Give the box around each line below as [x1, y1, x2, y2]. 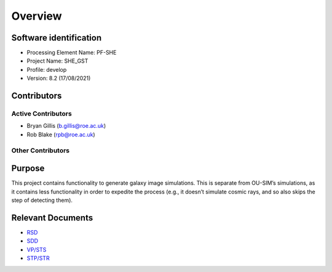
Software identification [11, 33, 101, 43]
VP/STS [26, 246, 47, 253]
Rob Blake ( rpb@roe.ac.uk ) [26, 131, 95, 138]
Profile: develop [26, 66, 67, 73]
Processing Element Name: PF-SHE [26, 49, 117, 56]
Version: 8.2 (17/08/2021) [26, 74, 91, 82]
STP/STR [26, 255, 50, 262]
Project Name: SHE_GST [26, 57, 89, 64]
